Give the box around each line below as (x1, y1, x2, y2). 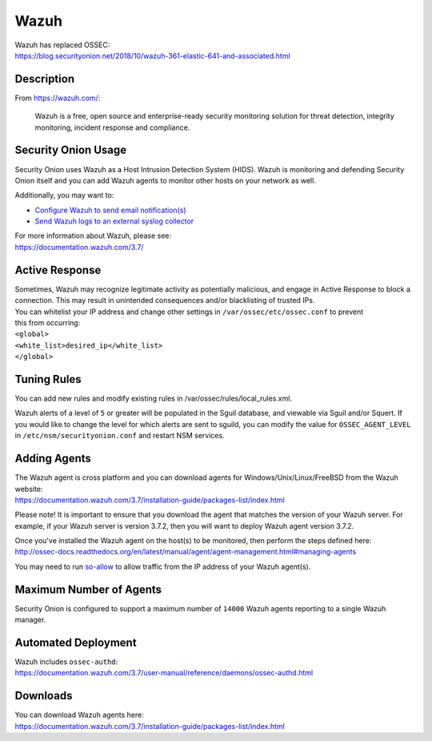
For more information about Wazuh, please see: (14, 231, 172, 240)
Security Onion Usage (14, 143, 127, 157)
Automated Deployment (14, 635, 137, 649)
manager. (14, 615, 46, 625)
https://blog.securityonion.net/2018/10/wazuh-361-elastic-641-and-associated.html (14, 50, 291, 60)
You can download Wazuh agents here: (14, 710, 144, 720)
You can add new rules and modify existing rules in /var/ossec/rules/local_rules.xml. (14, 393, 292, 404)
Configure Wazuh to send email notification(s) (34, 205, 187, 215)
